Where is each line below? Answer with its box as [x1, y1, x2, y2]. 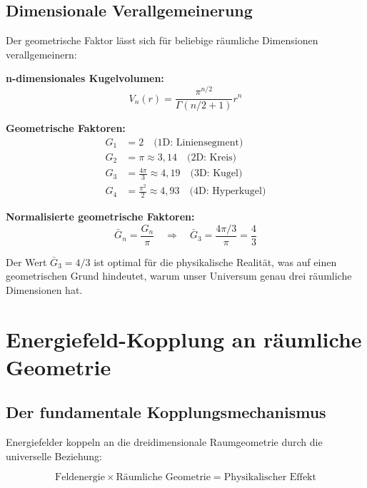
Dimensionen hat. [6, 282, 83, 297]
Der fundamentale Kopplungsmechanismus [6, 401, 326, 423]
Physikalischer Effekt [223, 472, 316, 483]
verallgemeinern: [6, 46, 77, 61]
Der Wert [6, 254, 47, 269]
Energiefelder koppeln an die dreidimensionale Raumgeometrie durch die [6, 434, 323, 449]
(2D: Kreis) [186, 152, 237, 163]
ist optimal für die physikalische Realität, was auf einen [94, 254, 337, 269]
